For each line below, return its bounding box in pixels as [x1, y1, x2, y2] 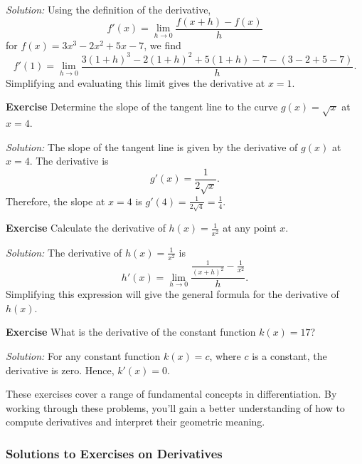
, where [209, 348, 241, 363]
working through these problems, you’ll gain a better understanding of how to [6, 400, 345, 415]
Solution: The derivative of [6, 244, 122, 259]
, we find [144, 37, 181, 52]
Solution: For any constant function [6, 348, 161, 363]
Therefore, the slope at [6, 193, 105, 208]
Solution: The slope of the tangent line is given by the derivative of [6, 139, 298, 154]
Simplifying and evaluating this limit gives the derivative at [6, 75, 265, 90]
